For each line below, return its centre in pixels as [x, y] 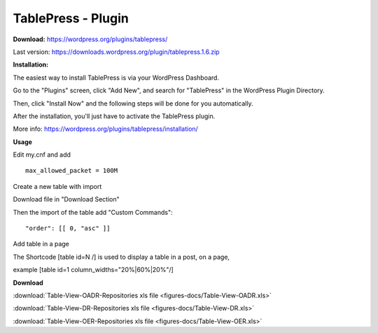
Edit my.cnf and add [42, 155]
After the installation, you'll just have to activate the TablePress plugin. [114, 116]
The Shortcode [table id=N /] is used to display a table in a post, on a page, [121, 257]
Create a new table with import [57, 186]
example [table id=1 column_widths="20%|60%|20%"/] [93, 270]
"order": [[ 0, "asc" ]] [68, 228]
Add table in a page [41, 244]
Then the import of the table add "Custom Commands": [93, 212]
